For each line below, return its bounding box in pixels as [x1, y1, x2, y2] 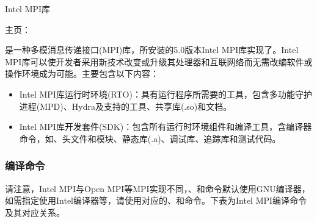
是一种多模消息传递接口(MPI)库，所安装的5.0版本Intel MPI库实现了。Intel [5, 43, 299, 56]
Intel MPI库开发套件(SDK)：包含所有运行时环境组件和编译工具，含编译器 [19, 120, 312, 133]
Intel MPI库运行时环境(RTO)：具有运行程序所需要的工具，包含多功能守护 [19, 87, 312, 100]
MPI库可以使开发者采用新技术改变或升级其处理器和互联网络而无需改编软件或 [5, 55, 313, 68]
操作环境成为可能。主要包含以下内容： [5, 67, 159, 80]
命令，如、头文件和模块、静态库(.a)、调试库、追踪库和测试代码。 [19, 132, 281, 145]
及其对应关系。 [5, 206, 65, 218]
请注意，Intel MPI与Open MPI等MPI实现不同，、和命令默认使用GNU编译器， [5, 182, 310, 195]
